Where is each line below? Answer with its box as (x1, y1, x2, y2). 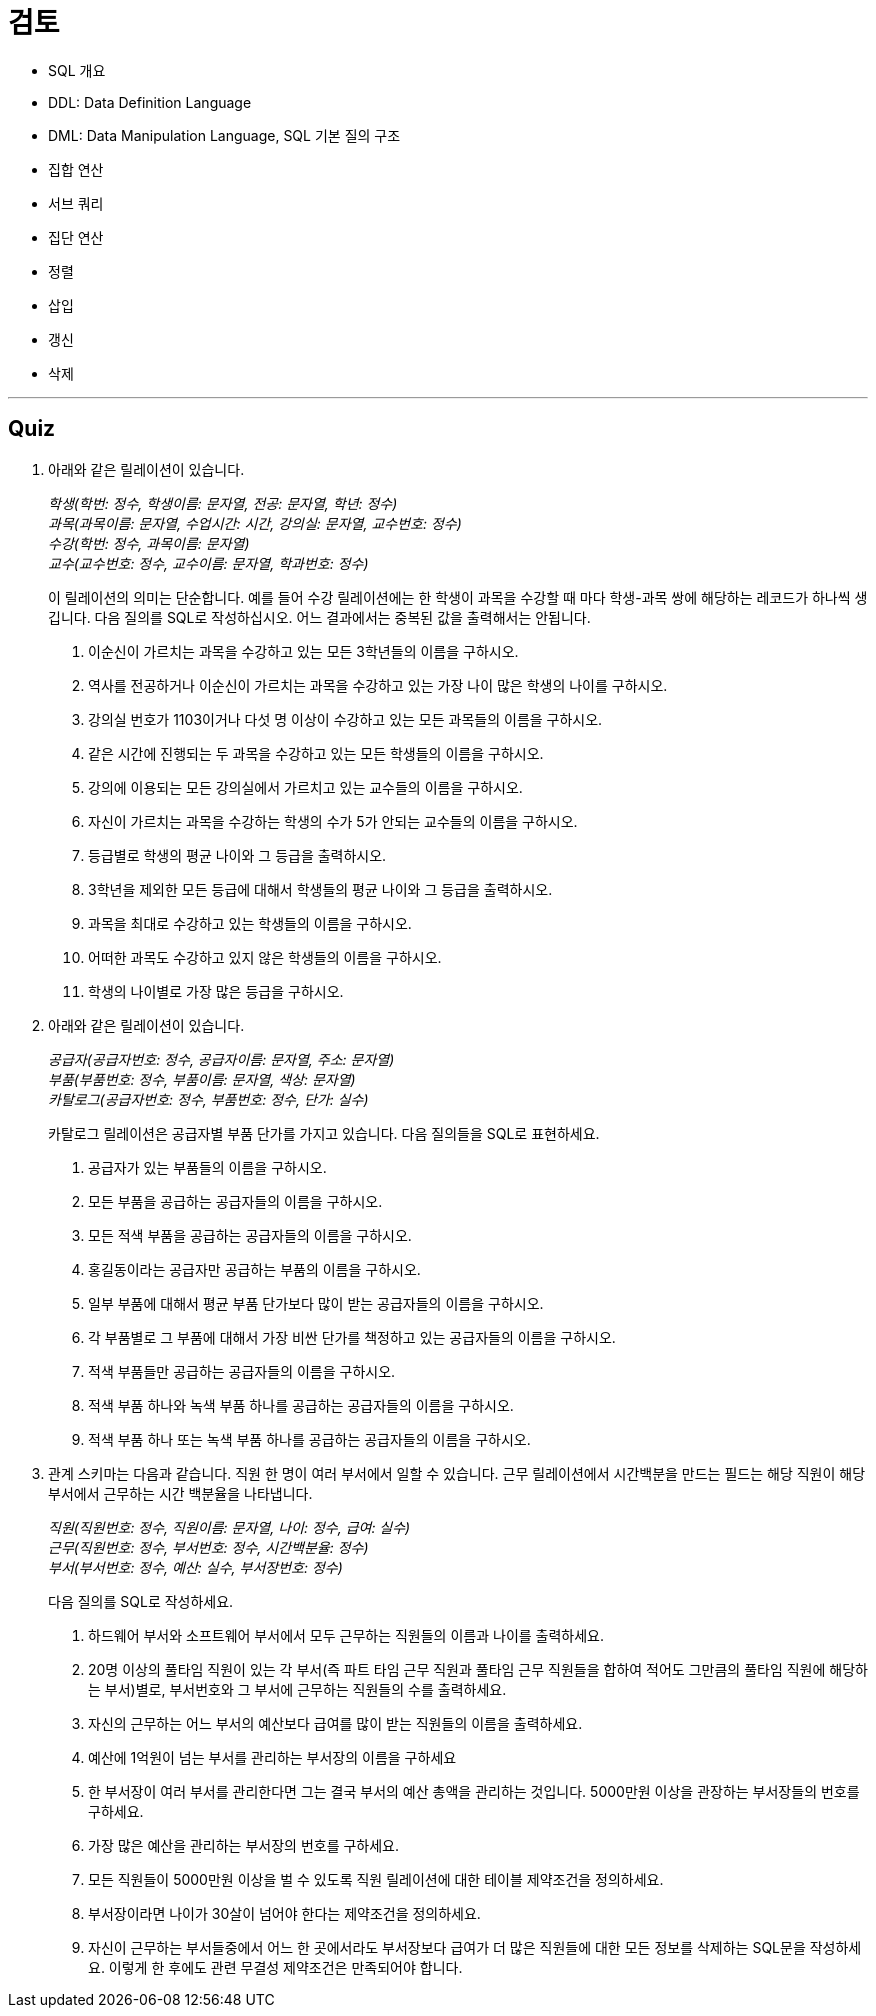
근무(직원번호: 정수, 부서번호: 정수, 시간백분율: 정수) (48, 1538, 369, 1556)
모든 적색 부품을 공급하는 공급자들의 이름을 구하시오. (88, 1226, 412, 1244)
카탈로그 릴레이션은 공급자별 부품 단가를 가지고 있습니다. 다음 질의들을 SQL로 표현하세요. (48, 1124, 600, 1142)
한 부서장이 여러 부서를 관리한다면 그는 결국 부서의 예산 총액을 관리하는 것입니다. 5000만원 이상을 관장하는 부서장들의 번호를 (88, 1782, 860, 1800)
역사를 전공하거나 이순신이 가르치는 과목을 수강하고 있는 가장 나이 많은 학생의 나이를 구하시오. (88, 676, 668, 694)
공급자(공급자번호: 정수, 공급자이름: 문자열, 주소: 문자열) (48, 1050, 395, 1068)
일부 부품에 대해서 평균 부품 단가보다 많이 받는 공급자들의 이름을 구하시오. (88, 1294, 544, 1312)
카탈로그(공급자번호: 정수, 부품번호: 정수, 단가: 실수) (48, 1090, 369, 1108)
